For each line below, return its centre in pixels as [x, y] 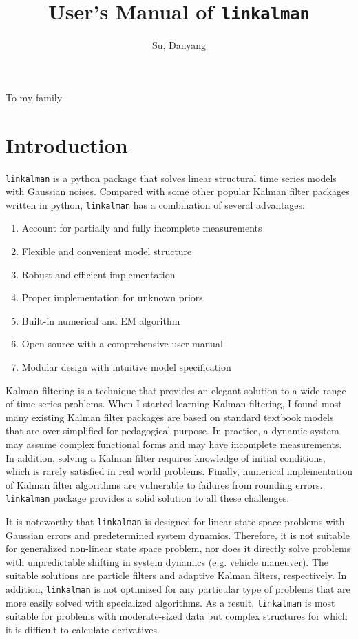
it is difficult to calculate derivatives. [83, 629]
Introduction [67, 144]
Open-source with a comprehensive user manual [122, 344]
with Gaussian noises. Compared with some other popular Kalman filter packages [178, 191]
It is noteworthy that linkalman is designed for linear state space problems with [175, 521]
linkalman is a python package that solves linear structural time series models [171, 177]
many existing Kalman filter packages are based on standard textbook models [170, 417]
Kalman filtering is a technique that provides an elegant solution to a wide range [176, 390]
